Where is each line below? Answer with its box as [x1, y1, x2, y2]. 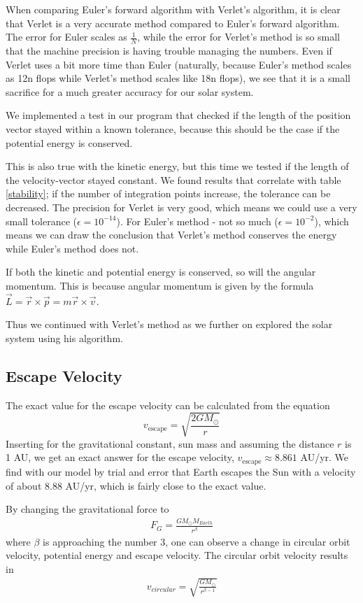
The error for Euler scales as [6, 29, 127, 44]
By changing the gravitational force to [6, 502, 169, 516]
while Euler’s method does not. [6, 241, 139, 255]
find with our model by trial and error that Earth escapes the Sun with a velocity [6, 464, 356, 478]
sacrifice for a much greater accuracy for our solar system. [6, 84, 254, 99]
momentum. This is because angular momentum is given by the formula [6, 278, 314, 292]
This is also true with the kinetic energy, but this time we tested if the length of [6, 159, 349, 173]
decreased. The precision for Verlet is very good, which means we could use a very [6, 199, 357, 214]
